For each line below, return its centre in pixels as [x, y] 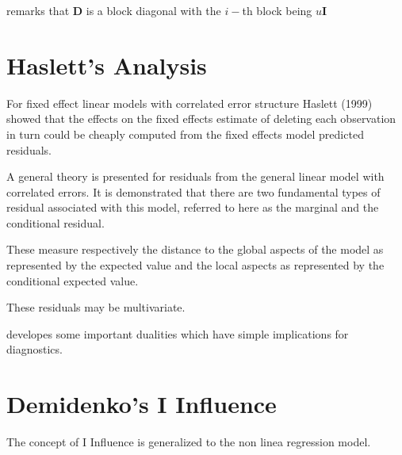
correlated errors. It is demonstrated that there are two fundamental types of [193, 191]
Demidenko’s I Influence [142, 404]
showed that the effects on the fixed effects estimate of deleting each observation [201, 119]
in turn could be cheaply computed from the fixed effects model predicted [185, 134]
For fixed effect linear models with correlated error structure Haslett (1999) [190, 103]
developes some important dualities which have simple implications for [178, 333]
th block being [277, 10]
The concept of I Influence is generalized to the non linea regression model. [189, 442]
